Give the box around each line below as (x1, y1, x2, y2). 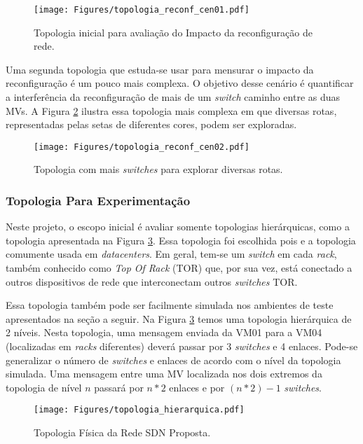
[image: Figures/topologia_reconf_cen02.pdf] (34, 141, 249, 152)
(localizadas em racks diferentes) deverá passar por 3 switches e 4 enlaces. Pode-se (6, 339, 358, 354)
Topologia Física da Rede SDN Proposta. (34, 425, 211, 440)
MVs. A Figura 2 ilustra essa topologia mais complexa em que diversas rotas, (6, 103, 337, 118)
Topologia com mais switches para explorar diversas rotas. (34, 162, 283, 176)
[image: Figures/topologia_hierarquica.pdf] (34, 405, 245, 415)
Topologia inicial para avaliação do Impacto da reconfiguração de (34, 25, 313, 39)
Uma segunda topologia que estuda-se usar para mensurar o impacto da (6, 62, 314, 76)
